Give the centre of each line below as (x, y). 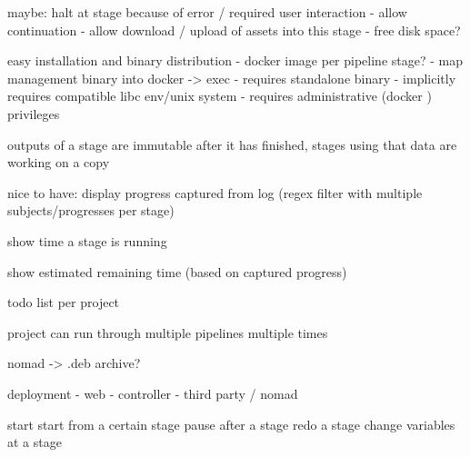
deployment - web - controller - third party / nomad (153, 393)
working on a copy (59, 162)
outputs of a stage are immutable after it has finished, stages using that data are (232, 144)
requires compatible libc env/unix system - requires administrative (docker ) (220, 96)
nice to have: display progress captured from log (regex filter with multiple (215, 192)
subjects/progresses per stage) (91, 210)
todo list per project (64, 302)
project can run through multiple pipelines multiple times (168, 332)
